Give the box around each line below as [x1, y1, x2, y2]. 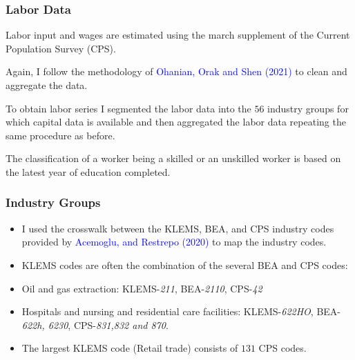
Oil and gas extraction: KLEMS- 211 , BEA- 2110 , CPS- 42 [21, 281, 262, 295]
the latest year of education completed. [6, 164, 171, 179]
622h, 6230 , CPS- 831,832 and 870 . [21, 317, 169, 332]
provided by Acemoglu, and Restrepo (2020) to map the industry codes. [21, 234, 327, 249]
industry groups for [267, 101, 349, 115]
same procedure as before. [6, 128, 115, 142]
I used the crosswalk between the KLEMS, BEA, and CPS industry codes [21, 221, 334, 235]
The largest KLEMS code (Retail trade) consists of [21, 341, 238, 355]
